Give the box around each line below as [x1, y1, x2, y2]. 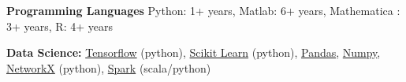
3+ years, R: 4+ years [6, 17, 113, 34]
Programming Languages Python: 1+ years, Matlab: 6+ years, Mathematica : [6, 2, 400, 18]
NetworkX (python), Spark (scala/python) [6, 59, 211, 76]
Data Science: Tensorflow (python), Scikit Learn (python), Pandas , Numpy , [6, 44, 381, 61]
